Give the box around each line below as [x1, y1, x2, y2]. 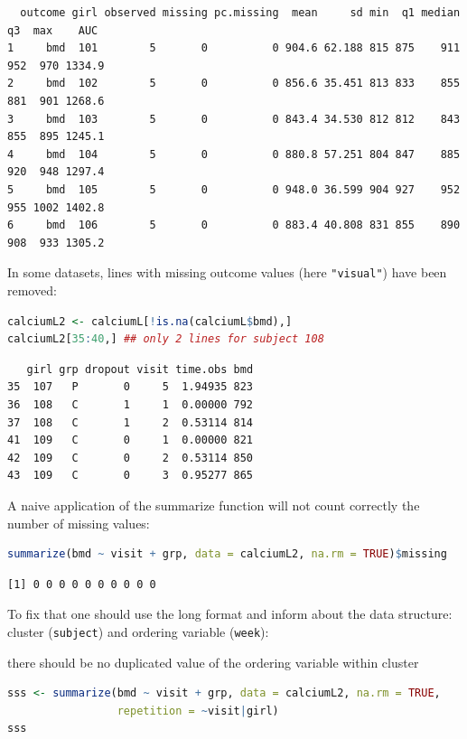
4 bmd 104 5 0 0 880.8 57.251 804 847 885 [7, 147, 461, 161]
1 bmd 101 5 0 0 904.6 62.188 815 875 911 [7, 42, 461, 55]
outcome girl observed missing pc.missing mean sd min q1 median [20, 6, 461, 19]
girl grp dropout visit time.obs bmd [26, 362, 254, 376]
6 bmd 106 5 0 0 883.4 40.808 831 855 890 [7, 219, 461, 232]
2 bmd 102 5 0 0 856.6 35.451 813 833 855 [7, 77, 461, 90]
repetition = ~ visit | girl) [117, 704, 279, 717]
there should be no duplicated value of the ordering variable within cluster [7, 652, 419, 671]
